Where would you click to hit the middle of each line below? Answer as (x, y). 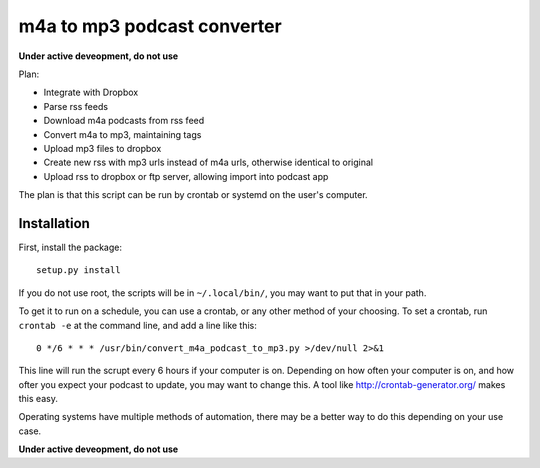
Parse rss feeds (76, 106)
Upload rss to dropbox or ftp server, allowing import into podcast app (186, 176)
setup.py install (78, 270)
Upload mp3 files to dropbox (102, 148)
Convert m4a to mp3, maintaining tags (122, 134)
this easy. (38, 399)
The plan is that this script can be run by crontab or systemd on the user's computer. (193, 195)
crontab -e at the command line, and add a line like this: (137, 325)
